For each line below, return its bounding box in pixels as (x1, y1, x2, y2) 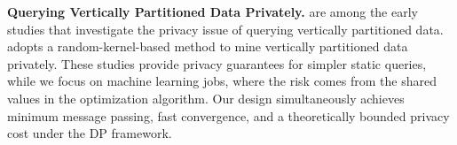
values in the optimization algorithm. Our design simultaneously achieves (7, 88, 405, 107)
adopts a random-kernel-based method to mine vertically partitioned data (7, 37, 408, 56)
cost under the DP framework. (7, 124, 172, 142)
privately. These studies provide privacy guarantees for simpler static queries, (7, 54, 427, 72)
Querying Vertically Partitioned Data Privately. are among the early (7, 3, 418, 20)
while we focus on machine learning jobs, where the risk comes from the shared (7, 72, 437, 90)
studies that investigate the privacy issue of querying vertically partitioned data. (7, 19, 444, 38)
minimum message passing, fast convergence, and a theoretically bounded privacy (7, 106, 450, 125)
